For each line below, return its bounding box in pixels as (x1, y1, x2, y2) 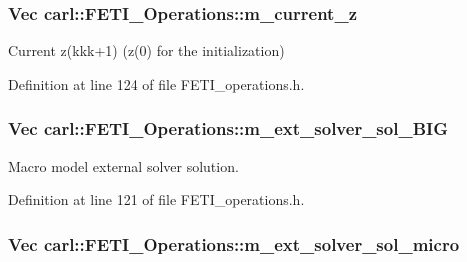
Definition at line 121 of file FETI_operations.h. (8, 189, 305, 210)
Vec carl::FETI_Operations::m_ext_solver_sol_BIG (8, 116, 448, 141)
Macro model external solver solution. (8, 155, 239, 176)
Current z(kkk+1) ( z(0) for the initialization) (8, 40, 285, 61)
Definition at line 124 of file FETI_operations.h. (8, 73, 305, 94)
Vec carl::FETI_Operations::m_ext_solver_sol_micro (8, 231, 460, 256)
